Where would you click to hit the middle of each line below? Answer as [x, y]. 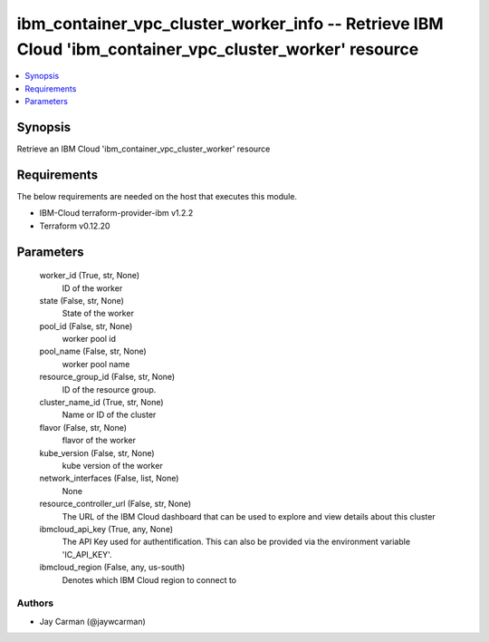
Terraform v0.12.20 [75, 226]
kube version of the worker [112, 465]
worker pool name [96, 364]
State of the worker [98, 314]
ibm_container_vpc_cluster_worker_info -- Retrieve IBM [230, 24]
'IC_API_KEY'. [87, 554]
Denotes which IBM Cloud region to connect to [149, 579]
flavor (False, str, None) [83, 427]
